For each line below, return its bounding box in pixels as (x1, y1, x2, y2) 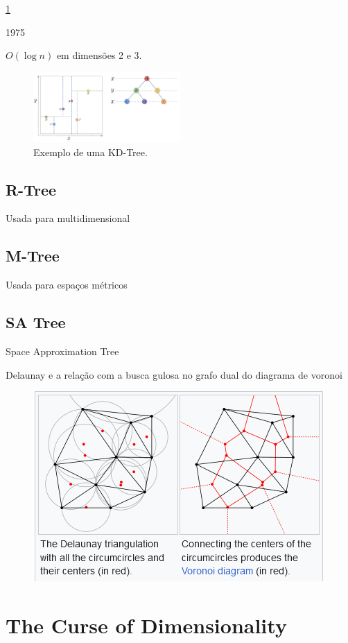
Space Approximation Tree (6, 343, 119, 358)
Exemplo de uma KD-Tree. (33, 144, 148, 159)
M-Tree (6, 245, 60, 266)
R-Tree (6, 178, 57, 200)
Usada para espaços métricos (6, 277, 128, 292)
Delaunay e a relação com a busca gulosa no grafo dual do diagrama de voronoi (6, 367, 342, 381)
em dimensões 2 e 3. (56, 48, 142, 62)
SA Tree (6, 311, 66, 333)
